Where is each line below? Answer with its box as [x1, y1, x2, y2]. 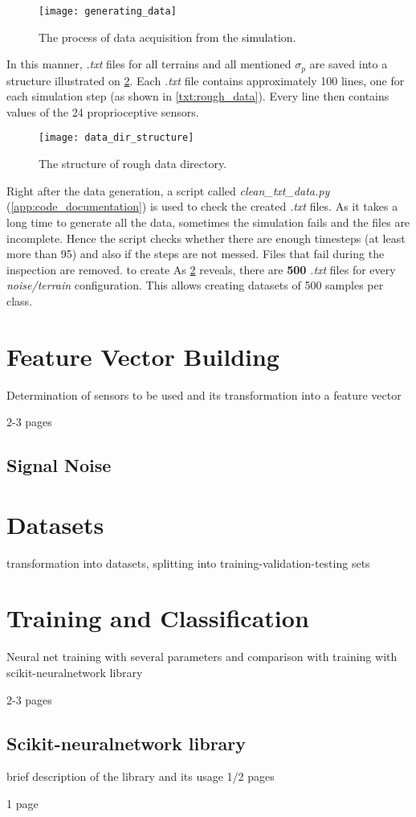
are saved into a [309, 55, 388, 72]
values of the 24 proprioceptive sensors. [6, 103, 199, 120]
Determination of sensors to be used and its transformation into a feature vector [6, 386, 402, 403]
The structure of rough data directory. [39, 155, 227, 172]
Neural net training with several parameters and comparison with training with [6, 648, 398, 665]
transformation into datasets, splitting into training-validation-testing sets [6, 554, 370, 571]
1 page [6, 795, 39, 811]
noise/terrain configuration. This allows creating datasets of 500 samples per [6, 277, 384, 294]
